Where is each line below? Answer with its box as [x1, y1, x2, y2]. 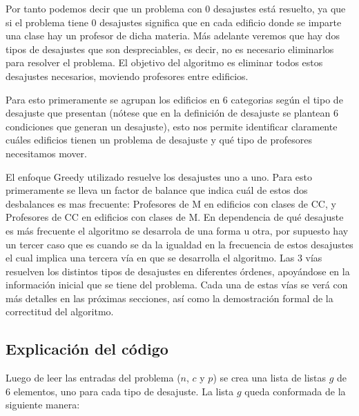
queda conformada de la [244, 384, 346, 398]
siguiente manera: [6, 397, 80, 412]
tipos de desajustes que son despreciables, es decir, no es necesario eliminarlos [6, 41, 334, 56]
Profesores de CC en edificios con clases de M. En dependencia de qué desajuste [6, 210, 344, 224]
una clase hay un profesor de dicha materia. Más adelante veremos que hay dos [6, 28, 340, 43]
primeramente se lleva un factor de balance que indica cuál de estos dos [6, 183, 308, 197]
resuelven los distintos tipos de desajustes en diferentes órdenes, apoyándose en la [6, 264, 350, 278]
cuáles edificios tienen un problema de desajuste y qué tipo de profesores [6, 132, 312, 147]
